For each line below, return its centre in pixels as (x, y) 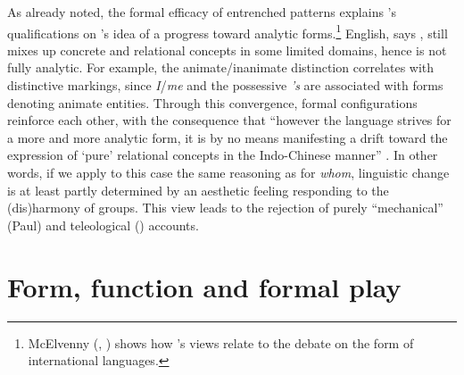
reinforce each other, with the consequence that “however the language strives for (229, 120)
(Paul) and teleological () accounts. (103, 225)
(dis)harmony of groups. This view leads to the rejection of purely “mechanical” (225, 208)
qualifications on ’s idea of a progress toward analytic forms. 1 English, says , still (228, 31)
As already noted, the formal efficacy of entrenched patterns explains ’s (202, 12)
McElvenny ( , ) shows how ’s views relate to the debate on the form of (221, 342)
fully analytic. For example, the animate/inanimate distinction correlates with (221, 67)
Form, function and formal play (204, 286)
